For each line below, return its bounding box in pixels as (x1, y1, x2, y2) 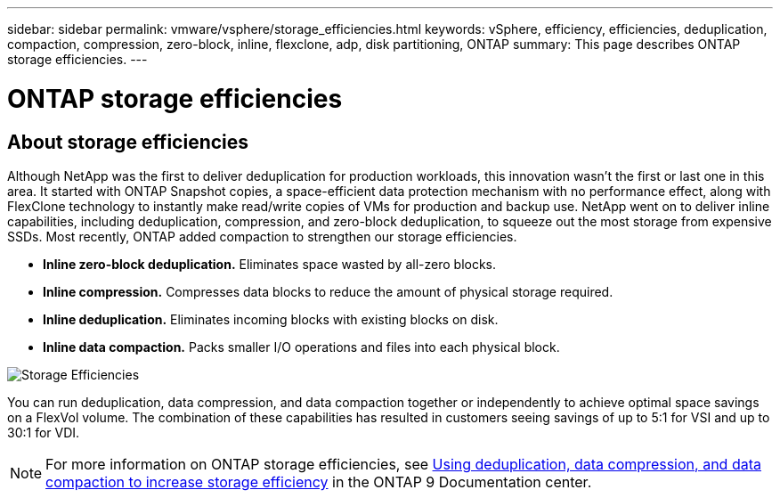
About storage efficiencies (7, 130, 249, 153)
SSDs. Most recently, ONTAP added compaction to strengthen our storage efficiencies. (7, 228, 517, 244)
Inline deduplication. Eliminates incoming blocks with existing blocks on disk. (43, 311, 499, 327)
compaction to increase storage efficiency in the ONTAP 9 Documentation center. (45, 472, 592, 491)
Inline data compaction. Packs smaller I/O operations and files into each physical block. (43, 339, 560, 355)
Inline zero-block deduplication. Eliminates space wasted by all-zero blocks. (43, 256, 497, 272)
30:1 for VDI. (7, 424, 80, 440)
